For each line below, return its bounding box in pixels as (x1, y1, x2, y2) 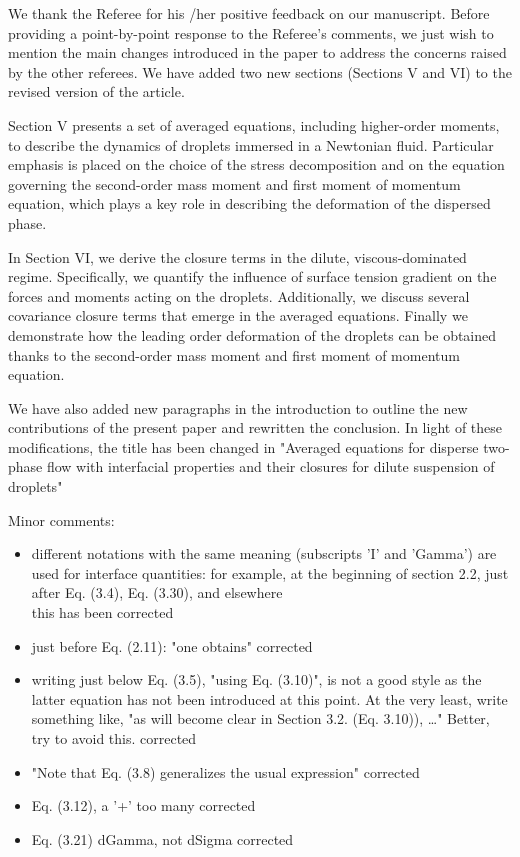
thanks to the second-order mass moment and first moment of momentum (8, 344, 460, 365)
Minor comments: (8, 509, 115, 530)
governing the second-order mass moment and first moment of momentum (8, 173, 461, 194)
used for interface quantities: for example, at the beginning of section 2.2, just (31, 562, 509, 583)
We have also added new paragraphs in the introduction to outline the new (8, 397, 468, 418)
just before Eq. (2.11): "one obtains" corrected (31, 635, 313, 656)
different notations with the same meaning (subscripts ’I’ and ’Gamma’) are (31, 543, 497, 564)
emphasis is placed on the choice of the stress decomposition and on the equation (8, 154, 505, 175)
